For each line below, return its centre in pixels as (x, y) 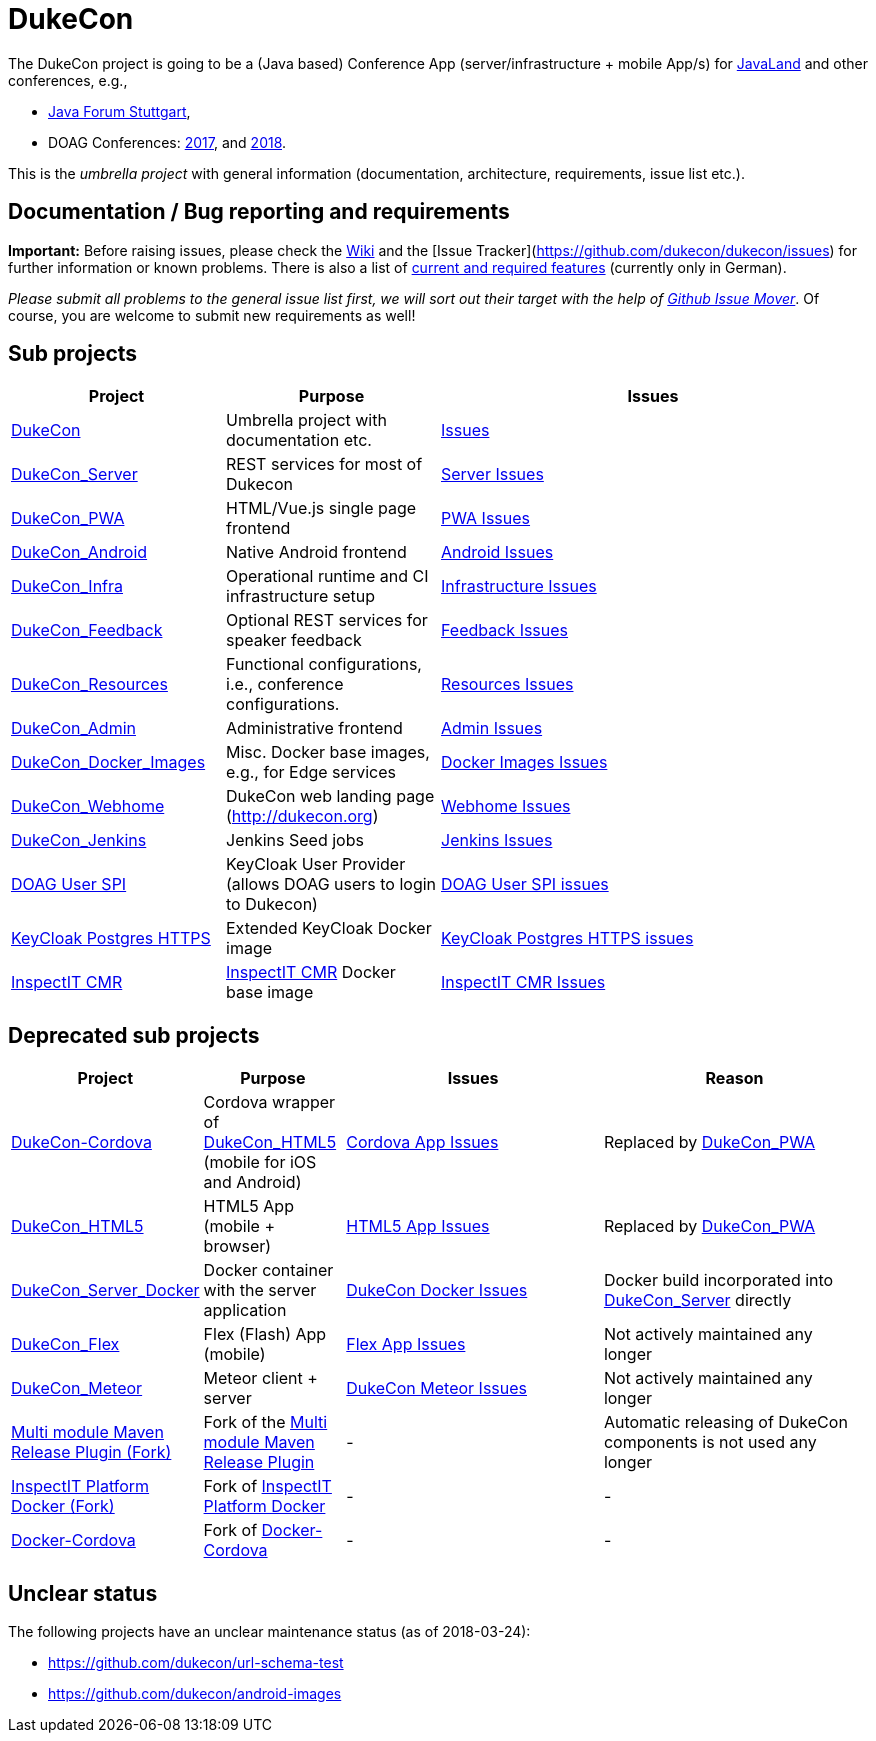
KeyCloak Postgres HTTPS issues (567, 938)
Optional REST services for (327, 620)
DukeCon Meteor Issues (437, 1388)
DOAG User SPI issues (525, 884)
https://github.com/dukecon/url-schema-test (196, 1663)
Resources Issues (507, 684)
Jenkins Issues (497, 840)
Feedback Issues (505, 630)
